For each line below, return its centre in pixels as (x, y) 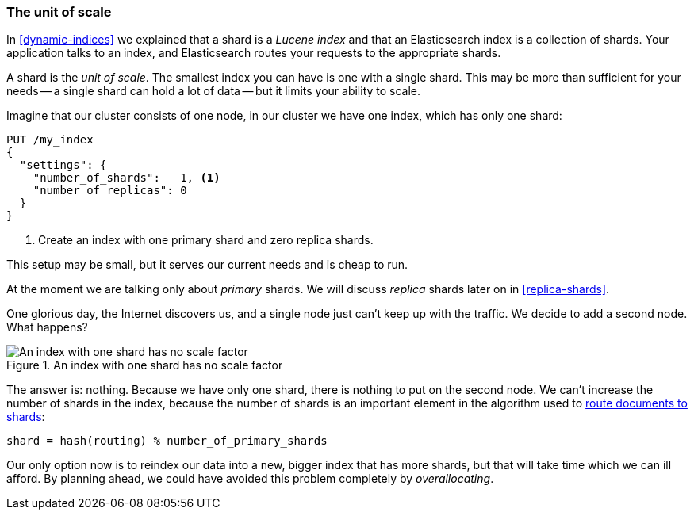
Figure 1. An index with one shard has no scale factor (145, 365)
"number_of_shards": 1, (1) (127, 178)
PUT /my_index (50, 140)
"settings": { (63, 165)
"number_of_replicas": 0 (110, 191)
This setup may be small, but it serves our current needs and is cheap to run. (207, 265)
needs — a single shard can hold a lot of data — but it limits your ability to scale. (214, 91)
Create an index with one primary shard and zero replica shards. (206, 240)
